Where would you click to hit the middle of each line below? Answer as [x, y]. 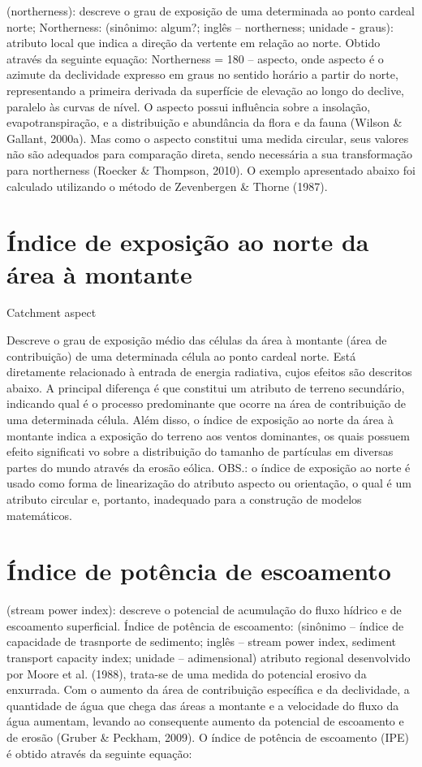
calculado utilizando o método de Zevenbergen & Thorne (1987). [167, 186]
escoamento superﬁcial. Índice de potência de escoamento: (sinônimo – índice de [205, 625]
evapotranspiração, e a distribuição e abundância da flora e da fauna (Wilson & [205, 122]
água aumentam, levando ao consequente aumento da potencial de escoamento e [205, 721]
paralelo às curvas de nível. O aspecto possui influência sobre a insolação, [189, 106]
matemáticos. [39, 515]
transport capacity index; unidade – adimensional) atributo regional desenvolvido [209, 658]
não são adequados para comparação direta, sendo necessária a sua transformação [210, 154]
